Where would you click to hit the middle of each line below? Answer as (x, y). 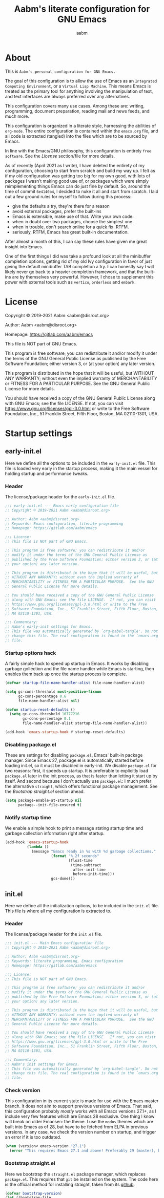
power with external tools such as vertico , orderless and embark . (70, 282)
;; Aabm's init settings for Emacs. (42, 1064)
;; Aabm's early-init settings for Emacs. (49, 627)
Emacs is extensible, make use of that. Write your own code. (73, 216)
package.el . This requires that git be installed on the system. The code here (82, 1179)
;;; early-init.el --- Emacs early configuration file (62, 506)
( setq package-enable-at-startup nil (43, 801)
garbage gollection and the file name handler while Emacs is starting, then (80, 669)
